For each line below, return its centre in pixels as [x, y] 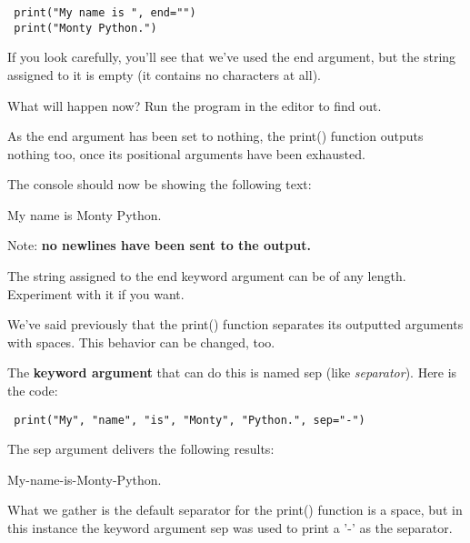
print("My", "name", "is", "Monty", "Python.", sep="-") [190, 420]
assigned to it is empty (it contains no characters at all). [164, 74]
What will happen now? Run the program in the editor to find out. [195, 105]
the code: [33, 391]
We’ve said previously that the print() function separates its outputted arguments [235, 324]
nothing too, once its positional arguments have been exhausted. [186, 153]
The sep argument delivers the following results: [141, 449]
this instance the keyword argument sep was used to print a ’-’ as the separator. [230, 528]
